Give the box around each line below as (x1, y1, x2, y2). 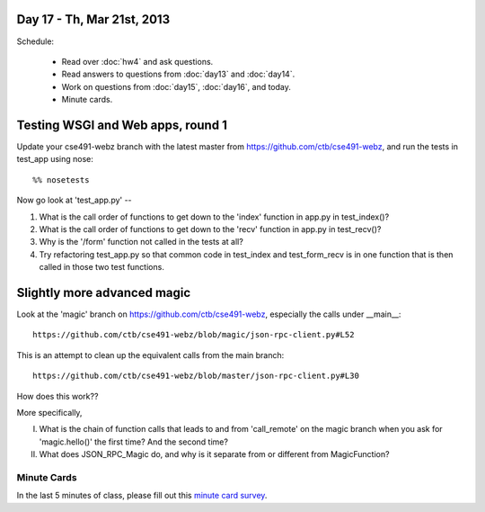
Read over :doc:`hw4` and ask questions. (61, 56, 214, 67)
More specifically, (16, 407, 83, 418)
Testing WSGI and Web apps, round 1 (16, 117, 228, 132)
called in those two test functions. (39, 262, 165, 273)
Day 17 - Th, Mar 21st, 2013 (16, 12, 171, 27)
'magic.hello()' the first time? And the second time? (39, 436, 229, 447)
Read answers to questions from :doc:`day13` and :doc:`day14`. (61, 68, 295, 80)
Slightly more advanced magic (16, 284, 191, 301)
